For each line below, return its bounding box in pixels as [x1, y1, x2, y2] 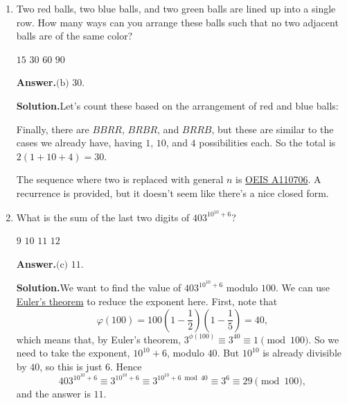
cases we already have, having [16, 135, 143, 150]
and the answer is [16, 386, 91, 401]
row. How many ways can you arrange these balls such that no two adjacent [16, 15, 339, 29]
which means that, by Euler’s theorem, [16, 332, 181, 346]
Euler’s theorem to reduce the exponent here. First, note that [16, 294, 278, 309]
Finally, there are [16, 121, 89, 136]
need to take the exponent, [16, 345, 130, 360]
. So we [308, 332, 339, 346]
